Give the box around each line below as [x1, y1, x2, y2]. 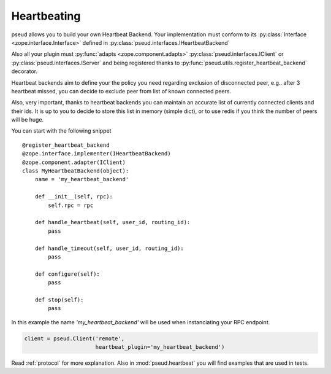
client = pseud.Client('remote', [24, 335, 125, 342]
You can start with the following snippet [11, 127, 112, 134]
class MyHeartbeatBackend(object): [22, 168, 129, 174]
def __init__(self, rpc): [34, 193, 113, 200]
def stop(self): [34, 296, 84, 303]
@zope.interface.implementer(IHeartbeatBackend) [22, 150, 171, 157]
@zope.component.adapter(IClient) [22, 158, 126, 166]
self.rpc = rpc [48, 201, 94, 209]
